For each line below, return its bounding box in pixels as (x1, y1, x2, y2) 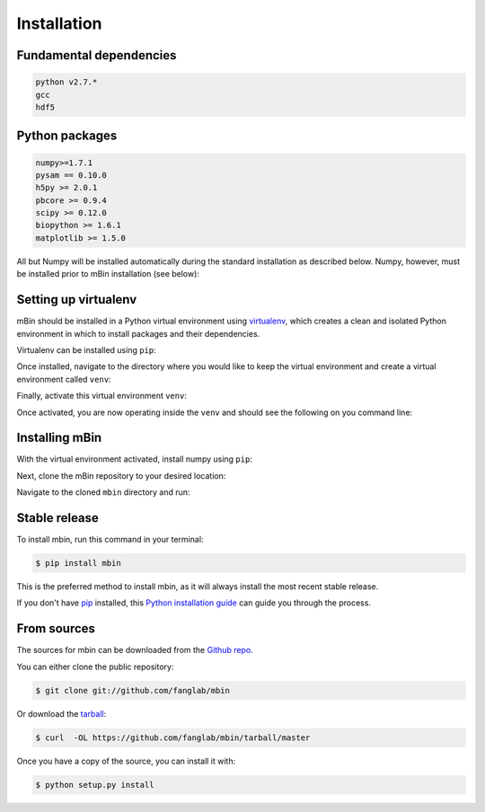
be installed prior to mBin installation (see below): (16, 269, 199, 279)
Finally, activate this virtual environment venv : (16, 391, 188, 402)
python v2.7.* (35, 77, 98, 87)
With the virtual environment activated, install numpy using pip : (16, 454, 253, 464)
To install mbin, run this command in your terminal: (16, 534, 204, 545)
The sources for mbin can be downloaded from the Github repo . (16, 645, 253, 656)
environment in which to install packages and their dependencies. (16, 328, 260, 339)
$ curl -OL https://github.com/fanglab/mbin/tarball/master (35, 732, 311, 743)
